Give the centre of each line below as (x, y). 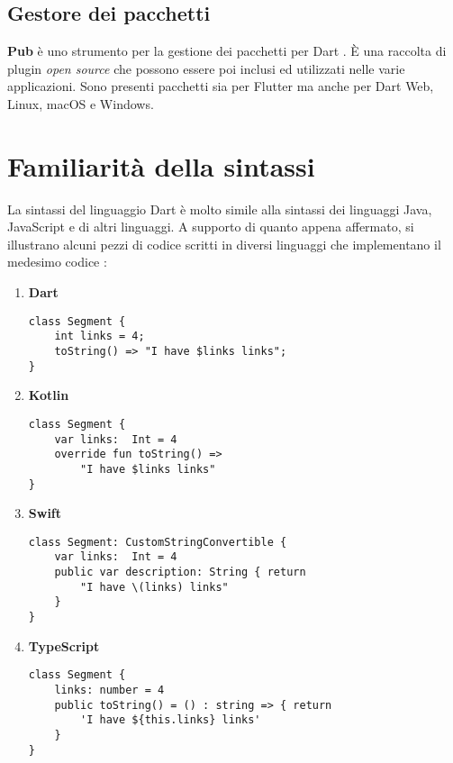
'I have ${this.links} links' (171, 720)
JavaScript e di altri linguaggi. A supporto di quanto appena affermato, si (211, 227)
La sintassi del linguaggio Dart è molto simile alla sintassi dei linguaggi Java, (220, 209)
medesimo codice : (57, 262)
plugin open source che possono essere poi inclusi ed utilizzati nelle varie (206, 68)
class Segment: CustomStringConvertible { (158, 542)
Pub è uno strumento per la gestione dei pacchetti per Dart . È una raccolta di (227, 51)
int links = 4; (100, 336)
